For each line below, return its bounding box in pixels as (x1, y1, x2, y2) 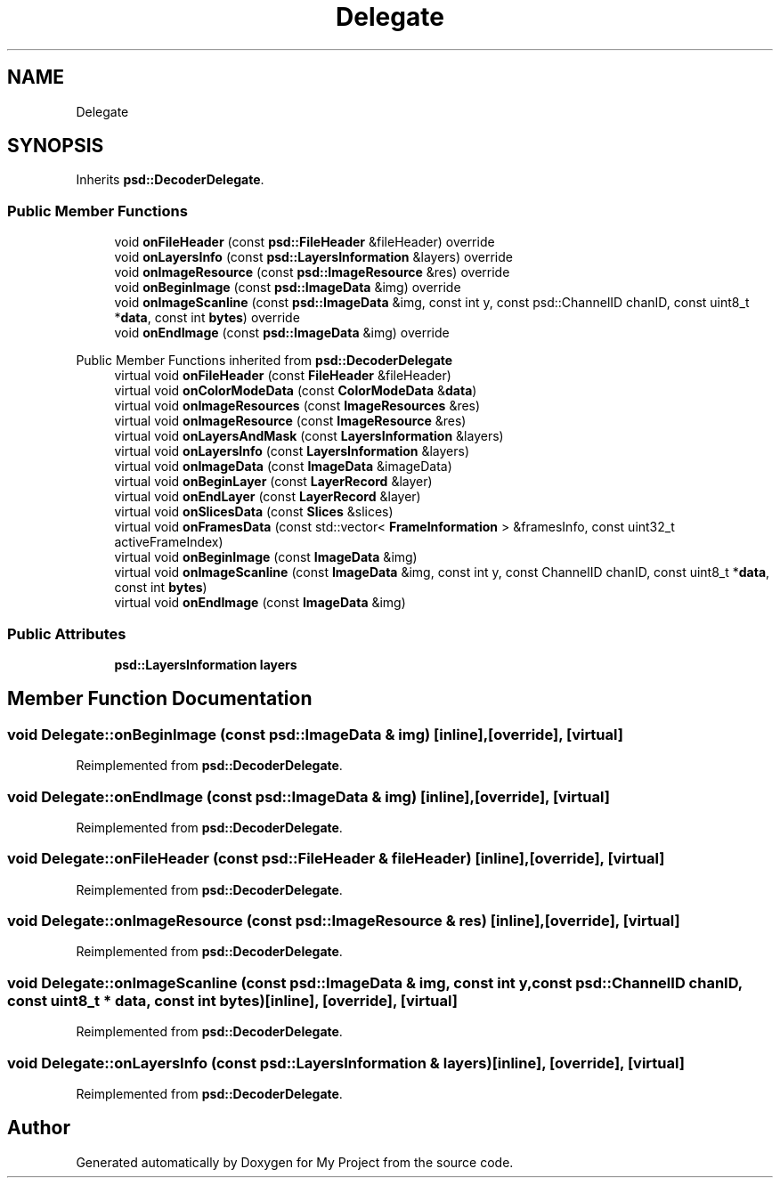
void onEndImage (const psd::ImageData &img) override (114, 325, 450, 341)
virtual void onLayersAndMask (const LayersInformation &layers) (114, 428, 504, 444)
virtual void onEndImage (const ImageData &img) (114, 595, 406, 611)
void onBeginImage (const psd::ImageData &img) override (114, 280, 461, 296)
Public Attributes (7, 624, 126, 643)
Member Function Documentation (7, 687, 313, 710)
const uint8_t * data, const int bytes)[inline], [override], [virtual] (7, 991, 458, 1010)
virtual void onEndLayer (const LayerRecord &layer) (114, 489, 421, 505)
